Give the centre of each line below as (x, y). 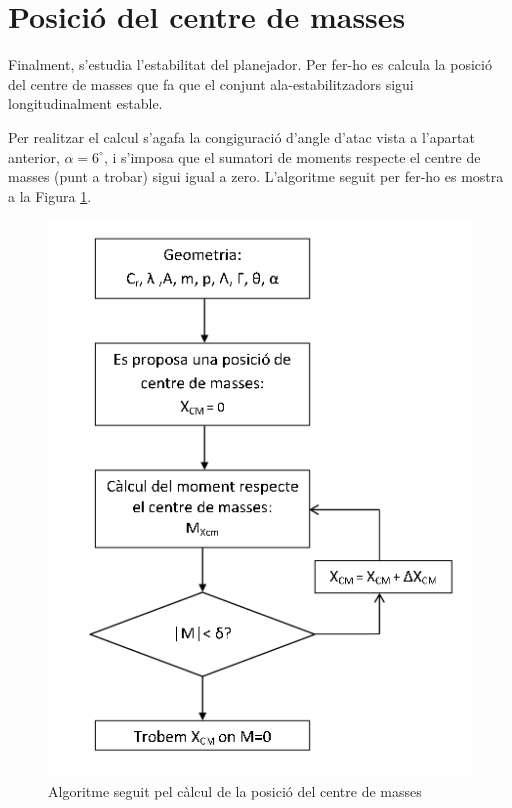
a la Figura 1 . (50, 195)
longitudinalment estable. (85, 103)
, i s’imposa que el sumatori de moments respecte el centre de (292, 156)
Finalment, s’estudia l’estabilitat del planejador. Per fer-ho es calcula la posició (250, 64)
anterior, (34, 156)
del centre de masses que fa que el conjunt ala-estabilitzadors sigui (211, 83)
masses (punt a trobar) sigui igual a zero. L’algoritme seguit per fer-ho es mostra (256, 176)
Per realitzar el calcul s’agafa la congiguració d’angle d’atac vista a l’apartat (241, 136)
